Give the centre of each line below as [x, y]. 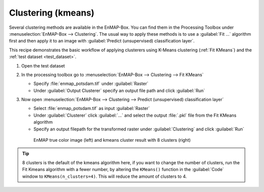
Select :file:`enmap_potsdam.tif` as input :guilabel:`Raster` [92, 108]
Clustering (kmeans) [52, 13]
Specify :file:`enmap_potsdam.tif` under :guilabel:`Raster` [91, 84]
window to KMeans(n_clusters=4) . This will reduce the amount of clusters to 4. [105, 176]
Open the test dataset [43, 65]
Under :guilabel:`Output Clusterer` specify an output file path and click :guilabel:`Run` [119, 90]
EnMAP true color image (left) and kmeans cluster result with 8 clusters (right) [112, 140]
